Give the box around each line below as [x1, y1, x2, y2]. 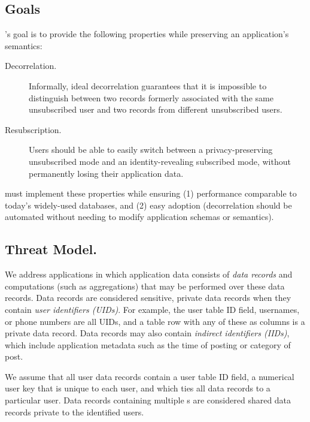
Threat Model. [5, 240, 97, 258]
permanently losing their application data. [29, 167, 184, 179]
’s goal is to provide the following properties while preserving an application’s [5, 28, 289, 40]
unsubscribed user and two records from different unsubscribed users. [29, 103, 282, 116]
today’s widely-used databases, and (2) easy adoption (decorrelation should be [5, 198, 292, 211]
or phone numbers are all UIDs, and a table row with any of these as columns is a [5, 315, 305, 327]
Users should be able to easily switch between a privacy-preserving [29, 143, 273, 156]
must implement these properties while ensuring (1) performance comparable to [5, 187, 297, 200]
